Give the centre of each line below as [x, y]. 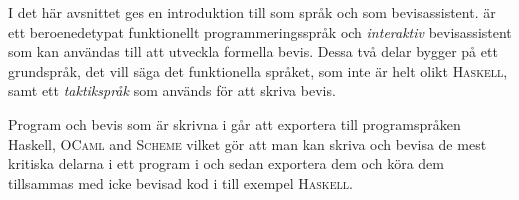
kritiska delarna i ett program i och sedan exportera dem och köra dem [226, 163]
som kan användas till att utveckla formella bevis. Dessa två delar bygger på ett [253, 51]
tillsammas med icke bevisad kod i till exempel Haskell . [180, 182]
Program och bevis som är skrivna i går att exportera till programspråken [234, 123]
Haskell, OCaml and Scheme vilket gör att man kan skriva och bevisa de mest [247, 143]
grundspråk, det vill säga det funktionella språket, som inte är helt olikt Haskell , [258, 70]
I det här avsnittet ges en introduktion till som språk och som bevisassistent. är [252, 12]
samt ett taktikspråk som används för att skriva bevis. [172, 90]
